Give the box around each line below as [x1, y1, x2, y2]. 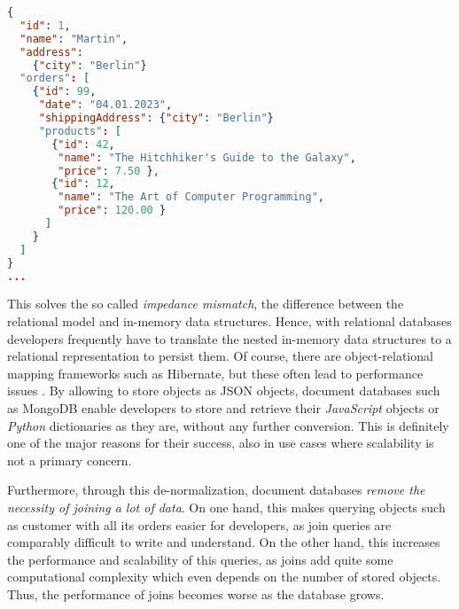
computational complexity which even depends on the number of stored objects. [7, 567, 441, 586]
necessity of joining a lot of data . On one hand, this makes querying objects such [7, 497, 446, 516]
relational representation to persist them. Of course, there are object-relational [7, 347, 433, 365]
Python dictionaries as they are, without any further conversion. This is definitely [7, 416, 449, 434]
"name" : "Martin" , [19, 32, 128, 45]
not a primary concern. [7, 450, 132, 469]
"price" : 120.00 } [58, 204, 167, 217]
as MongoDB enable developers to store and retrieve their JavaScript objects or [7, 398, 440, 417]
